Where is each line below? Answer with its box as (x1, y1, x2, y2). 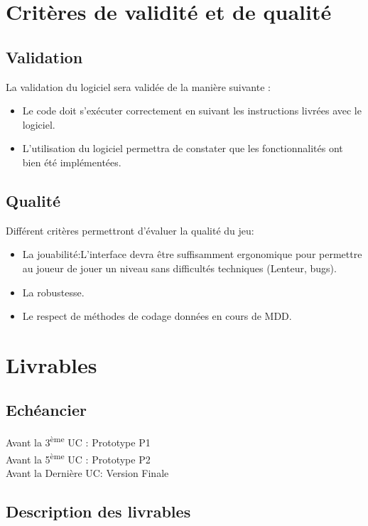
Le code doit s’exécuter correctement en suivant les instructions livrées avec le (22, 103, 362, 118)
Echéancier (6, 399, 87, 421)
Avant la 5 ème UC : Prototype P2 (6, 449, 151, 466)
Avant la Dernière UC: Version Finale (6, 465, 169, 480)
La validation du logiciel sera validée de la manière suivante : (6, 79, 271, 94)
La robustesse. (22, 284, 85, 299)
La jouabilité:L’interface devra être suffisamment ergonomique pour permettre (22, 247, 362, 262)
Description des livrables (6, 500, 191, 522)
